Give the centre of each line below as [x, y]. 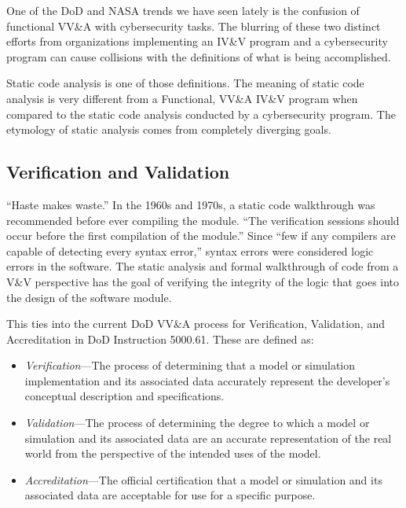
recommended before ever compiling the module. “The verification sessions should [203, 220]
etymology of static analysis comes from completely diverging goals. [169, 129]
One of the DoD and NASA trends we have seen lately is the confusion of [183, 10]
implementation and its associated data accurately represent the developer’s [207, 380]
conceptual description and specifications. [124, 396]
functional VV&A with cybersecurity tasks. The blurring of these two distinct [194, 26]
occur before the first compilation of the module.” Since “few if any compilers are [201, 236]
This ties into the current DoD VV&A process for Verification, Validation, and [196, 324]
